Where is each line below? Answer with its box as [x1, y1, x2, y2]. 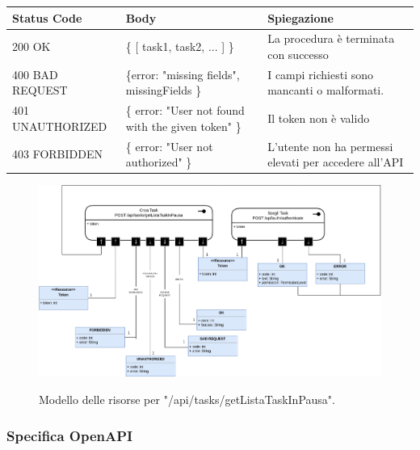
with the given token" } [125, 117, 241, 134]
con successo [267, 45, 329, 62]
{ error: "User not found [125, 102, 245, 119]
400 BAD [12, 65, 58, 82]
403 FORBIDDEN [12, 145, 103, 162]
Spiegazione [267, 9, 334, 26]
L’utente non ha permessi [267, 137, 393, 154]
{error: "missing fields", [125, 65, 240, 82]
